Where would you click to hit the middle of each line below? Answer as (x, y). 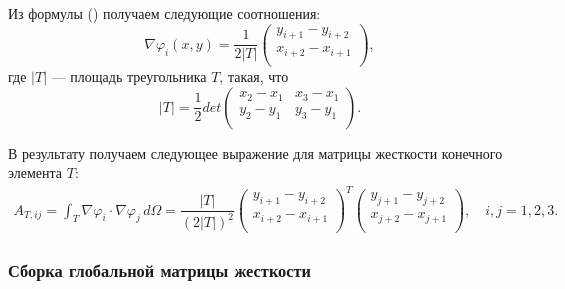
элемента (35, 172)
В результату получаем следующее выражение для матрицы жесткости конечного (255, 152)
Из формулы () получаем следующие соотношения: (164, 13)
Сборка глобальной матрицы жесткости (159, 269)
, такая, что (254, 76)
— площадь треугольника (129, 76)
